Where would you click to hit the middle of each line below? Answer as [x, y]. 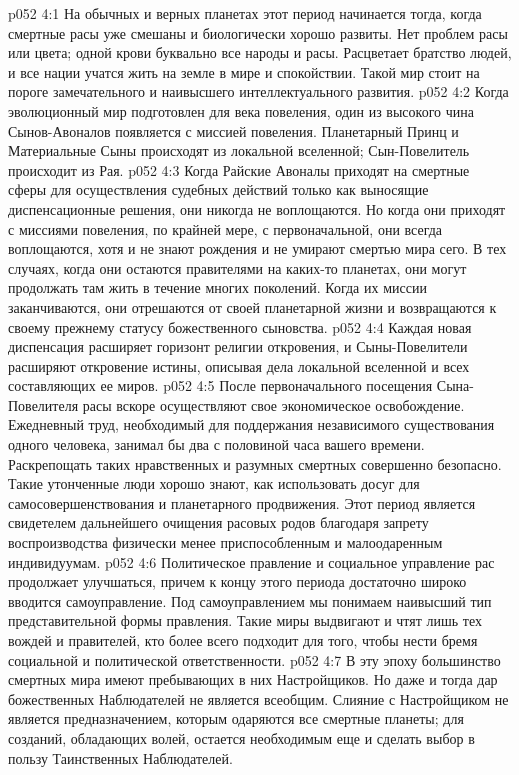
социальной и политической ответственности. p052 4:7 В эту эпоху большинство [254, 659]
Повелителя [43, 404]
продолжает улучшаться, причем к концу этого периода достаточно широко [237, 581]
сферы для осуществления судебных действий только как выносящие [218, 189]
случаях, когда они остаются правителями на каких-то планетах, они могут [237, 267]
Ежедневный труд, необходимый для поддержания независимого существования [251, 424]
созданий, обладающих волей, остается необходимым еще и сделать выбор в [241, 737]
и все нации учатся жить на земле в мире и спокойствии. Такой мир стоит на [244, 71]
